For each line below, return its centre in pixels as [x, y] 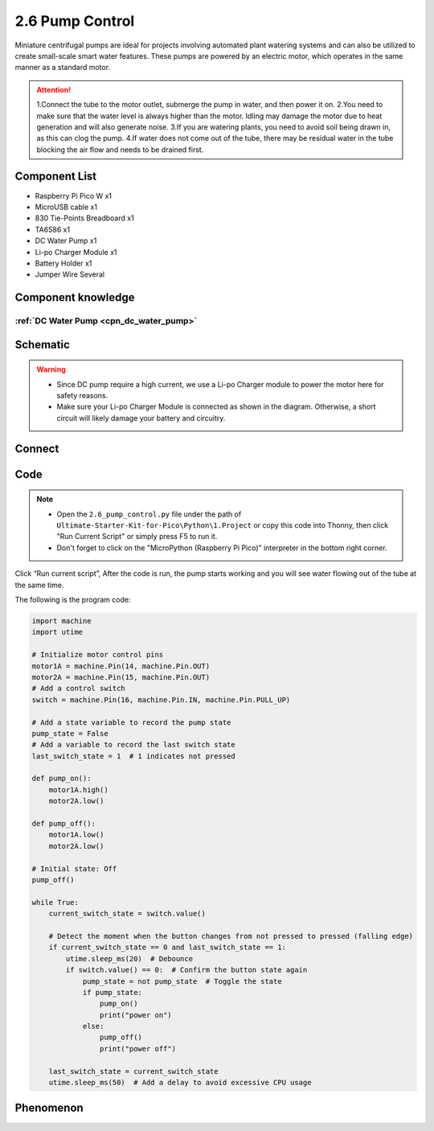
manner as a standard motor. [63, 68]
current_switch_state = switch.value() [127, 914]
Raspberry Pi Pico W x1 [74, 195]
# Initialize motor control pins [98, 655]
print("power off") [138, 1049]
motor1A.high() [78, 790]
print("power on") [135, 1015]
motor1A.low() [76, 835]
